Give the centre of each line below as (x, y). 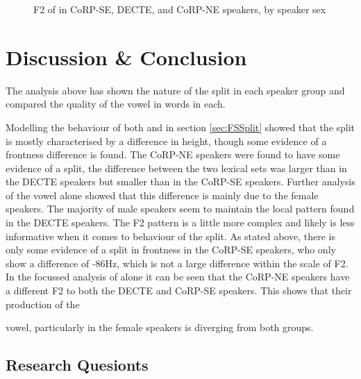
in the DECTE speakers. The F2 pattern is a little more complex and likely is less (180, 222)
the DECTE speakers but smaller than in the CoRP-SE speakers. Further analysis (180, 182)
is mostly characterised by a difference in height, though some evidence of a (166, 141)
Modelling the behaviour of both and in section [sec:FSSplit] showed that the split (180, 127)
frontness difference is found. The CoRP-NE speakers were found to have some (173, 154)
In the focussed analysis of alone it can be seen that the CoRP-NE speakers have (178, 277)
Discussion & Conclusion (126, 57)
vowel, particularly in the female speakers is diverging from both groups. (160, 327)
